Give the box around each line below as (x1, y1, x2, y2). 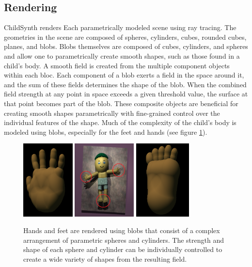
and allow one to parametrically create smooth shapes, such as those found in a (4, 50, 240, 61)
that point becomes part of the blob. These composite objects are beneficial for (4, 98, 238, 108)
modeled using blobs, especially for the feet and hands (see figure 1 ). (4, 126, 207, 137)
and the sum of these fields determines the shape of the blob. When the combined (4, 79, 247, 89)
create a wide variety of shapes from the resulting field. (23, 253, 187, 264)
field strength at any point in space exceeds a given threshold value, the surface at (4, 89, 248, 99)
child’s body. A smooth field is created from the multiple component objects (4, 60, 230, 70)
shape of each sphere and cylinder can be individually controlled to (23, 244, 222, 254)
